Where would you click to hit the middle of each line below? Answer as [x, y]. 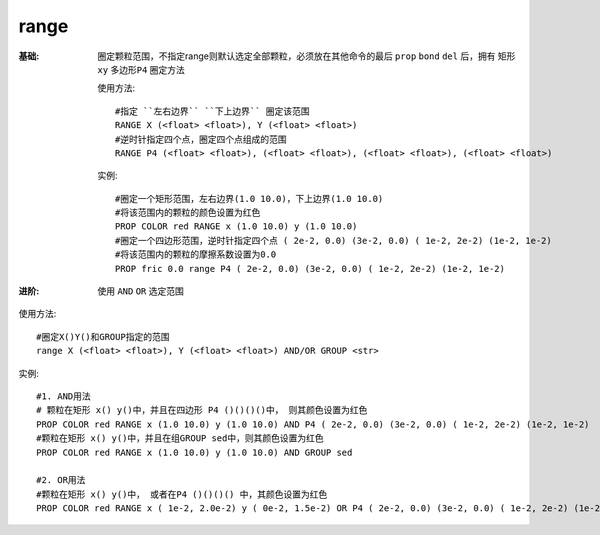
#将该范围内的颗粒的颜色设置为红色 [188, 213]
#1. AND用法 [64, 396]
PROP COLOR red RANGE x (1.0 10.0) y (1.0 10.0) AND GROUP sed [194, 452]
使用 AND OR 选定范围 [140, 291]
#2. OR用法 [61, 480]
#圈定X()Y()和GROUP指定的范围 [103, 336]
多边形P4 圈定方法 [147, 69]
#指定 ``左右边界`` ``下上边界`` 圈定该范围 [212, 111]
